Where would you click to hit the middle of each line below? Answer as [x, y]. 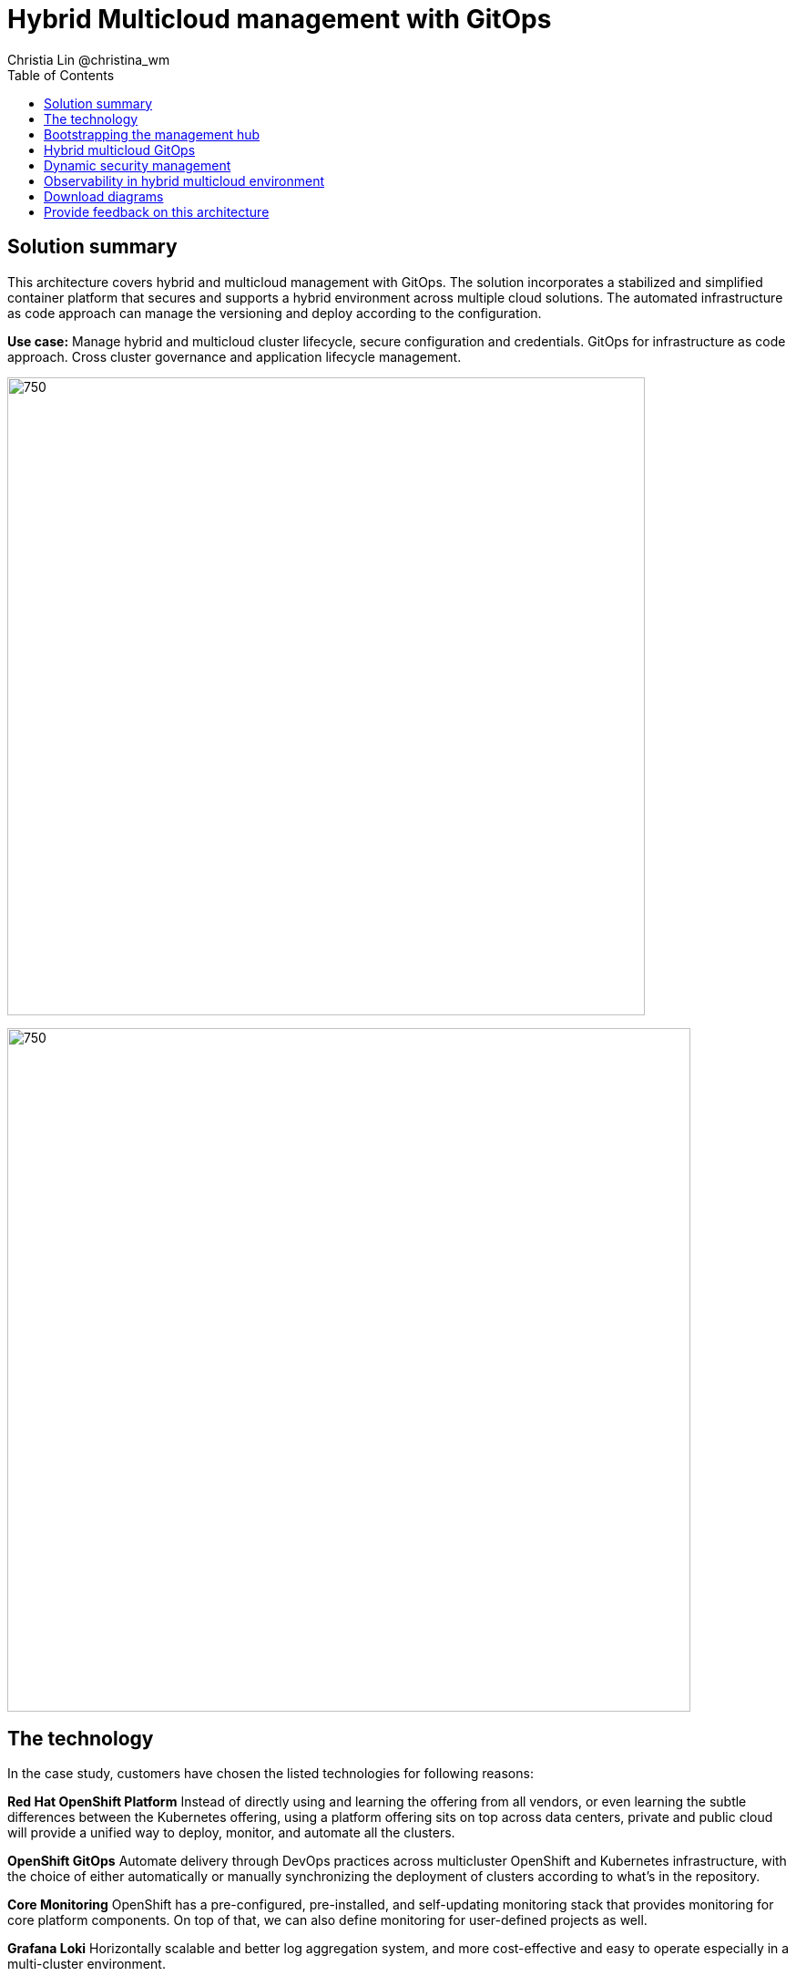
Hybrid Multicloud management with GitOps [280, 19]
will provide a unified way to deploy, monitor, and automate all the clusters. [231, 1833]
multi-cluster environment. [87, 1964]
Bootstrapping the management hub [152, 134]
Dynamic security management [138, 165]
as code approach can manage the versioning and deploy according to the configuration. [275, 313]
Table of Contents [61, 75]
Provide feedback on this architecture [157, 211]
